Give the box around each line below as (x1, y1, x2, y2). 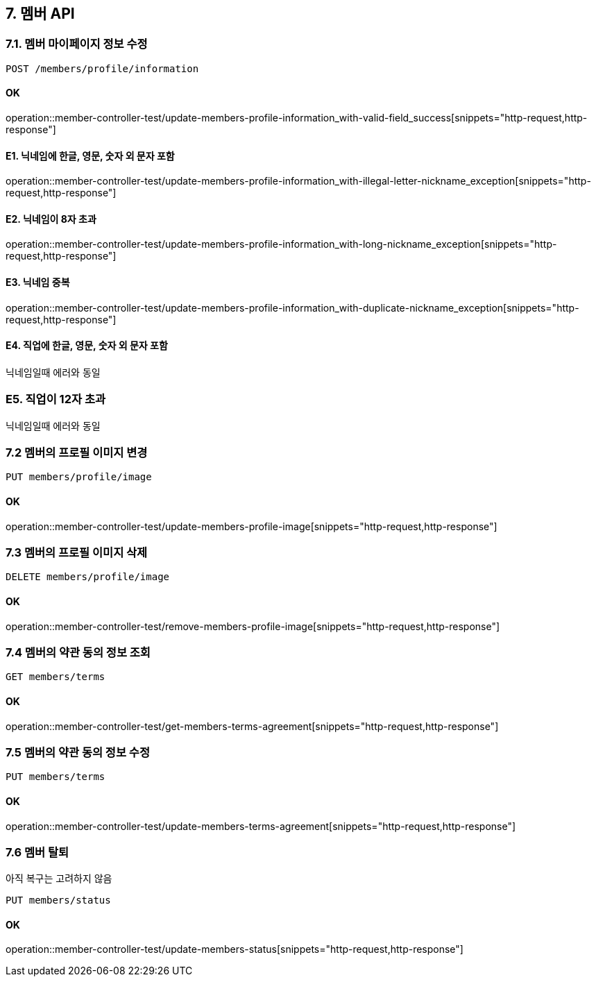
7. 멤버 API (6, 5, 75, 22)
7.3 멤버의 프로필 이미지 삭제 (6, 545, 148, 559)
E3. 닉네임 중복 (6, 276, 70, 289)
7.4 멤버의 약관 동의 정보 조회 (6, 645, 151, 659)
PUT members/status (6, 895, 111, 906)
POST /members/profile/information (6, 62, 199, 74)
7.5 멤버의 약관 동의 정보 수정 (6, 745, 150, 759)
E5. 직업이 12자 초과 (6, 392, 105, 407)
